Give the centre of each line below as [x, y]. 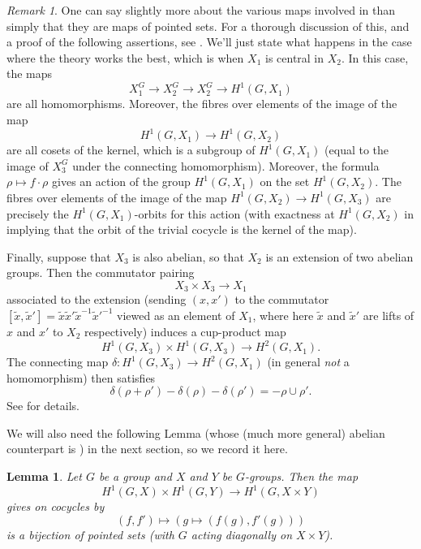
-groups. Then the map [302, 476]
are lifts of [389, 315]
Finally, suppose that [59, 256]
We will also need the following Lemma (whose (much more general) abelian [196, 432]
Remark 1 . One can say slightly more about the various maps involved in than [201, 10]
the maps [30, 73]
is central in [294, 57]
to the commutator [282, 299]
